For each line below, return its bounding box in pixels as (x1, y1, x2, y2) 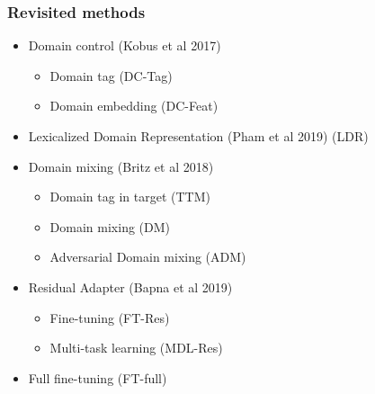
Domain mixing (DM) (49, 217, 170, 236)
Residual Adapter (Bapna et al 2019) (28, 277, 233, 296)
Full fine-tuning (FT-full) (28, 368, 167, 387)
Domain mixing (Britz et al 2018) (28, 157, 214, 175)
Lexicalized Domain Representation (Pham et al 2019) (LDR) (28, 127, 369, 145)
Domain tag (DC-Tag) (49, 66, 173, 85)
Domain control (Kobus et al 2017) (28, 36, 221, 55)
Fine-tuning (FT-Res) (49, 308, 170, 327)
